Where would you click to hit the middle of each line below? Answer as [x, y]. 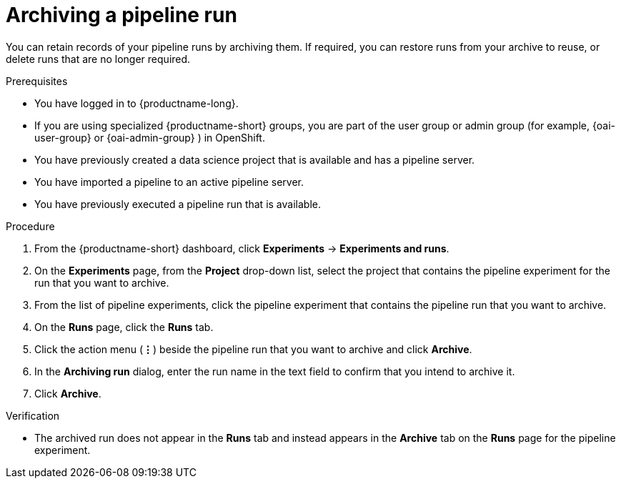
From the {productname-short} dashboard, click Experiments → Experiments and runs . [242, 248]
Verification [33, 415]
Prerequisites [37, 81]
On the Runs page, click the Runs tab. [124, 327]
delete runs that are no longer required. [98, 59]
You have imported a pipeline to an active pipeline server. [169, 182]
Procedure [30, 226]
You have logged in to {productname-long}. [136, 103]
